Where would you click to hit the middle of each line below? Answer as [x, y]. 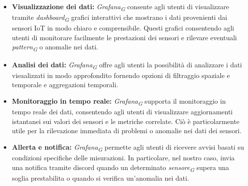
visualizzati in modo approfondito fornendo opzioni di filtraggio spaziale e [121, 75]
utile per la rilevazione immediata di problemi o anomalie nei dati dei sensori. [127, 131]
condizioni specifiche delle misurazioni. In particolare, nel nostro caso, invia [123, 157]
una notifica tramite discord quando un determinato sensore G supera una [120, 168]
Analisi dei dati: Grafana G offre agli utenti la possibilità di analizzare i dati [127, 65]
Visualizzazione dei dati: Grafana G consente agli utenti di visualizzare [120, 7]
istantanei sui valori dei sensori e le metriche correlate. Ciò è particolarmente [126, 121]
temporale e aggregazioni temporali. [65, 85]
